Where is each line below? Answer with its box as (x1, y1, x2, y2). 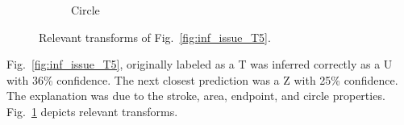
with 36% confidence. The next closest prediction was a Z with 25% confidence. (6, 71, 398, 88)
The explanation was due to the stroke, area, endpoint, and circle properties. (6, 87, 385, 104)
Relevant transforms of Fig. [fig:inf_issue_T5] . (39, 28, 271, 45)
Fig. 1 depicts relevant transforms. (6, 102, 178, 119)
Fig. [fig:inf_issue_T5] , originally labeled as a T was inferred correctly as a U (6, 56, 393, 73)
